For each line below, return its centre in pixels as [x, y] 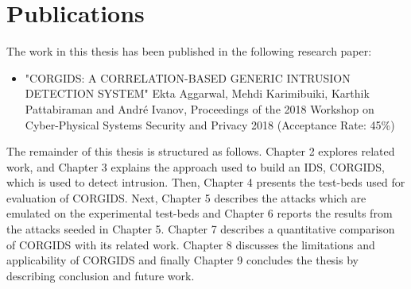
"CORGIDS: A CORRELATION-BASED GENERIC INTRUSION [188, 77]
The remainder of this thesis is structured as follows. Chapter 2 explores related [201, 151]
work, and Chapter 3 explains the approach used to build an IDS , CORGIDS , [196, 166]
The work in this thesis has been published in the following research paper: [189, 51]
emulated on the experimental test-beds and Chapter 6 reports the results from [200, 213]
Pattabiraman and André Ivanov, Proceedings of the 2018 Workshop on [200, 108]
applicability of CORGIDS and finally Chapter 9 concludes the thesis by [182, 260]
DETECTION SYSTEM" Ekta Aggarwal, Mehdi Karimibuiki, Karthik [197, 93]
